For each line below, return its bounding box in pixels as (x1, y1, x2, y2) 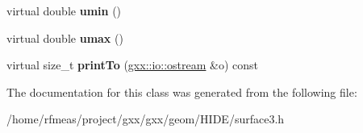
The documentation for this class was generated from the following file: (6, 83, 357, 100)
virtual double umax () (6, 29, 123, 46)
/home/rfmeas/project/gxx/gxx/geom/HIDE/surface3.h (6, 110, 285, 127)
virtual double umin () (6, 2, 122, 19)
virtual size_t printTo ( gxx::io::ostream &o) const (6, 56, 259, 73)
